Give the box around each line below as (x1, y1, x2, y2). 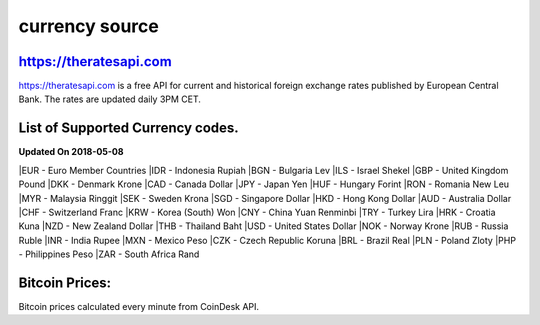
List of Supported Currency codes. (18, 120, 239, 137)
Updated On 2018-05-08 (18, 146, 124, 158)
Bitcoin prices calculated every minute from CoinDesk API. (18, 301, 260, 312)
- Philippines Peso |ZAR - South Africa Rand (18, 248, 200, 260)
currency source (18, 15, 159, 37)
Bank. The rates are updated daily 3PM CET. (18, 93, 202, 105)
